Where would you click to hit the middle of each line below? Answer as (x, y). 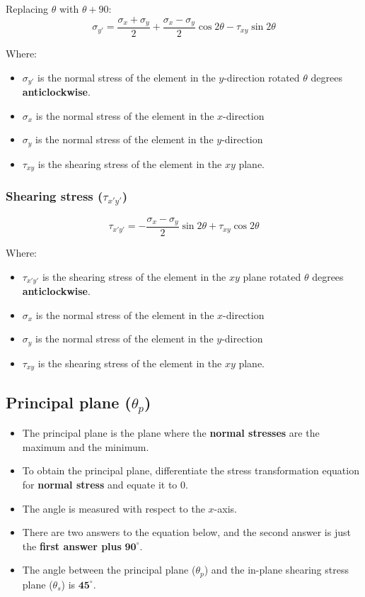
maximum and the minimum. (86, 446)
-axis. (225, 508)
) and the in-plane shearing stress (276, 570)
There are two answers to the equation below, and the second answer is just (186, 532)
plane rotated (272, 276)
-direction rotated (262, 77)
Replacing (27, 9)
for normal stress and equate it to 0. (105, 484)
